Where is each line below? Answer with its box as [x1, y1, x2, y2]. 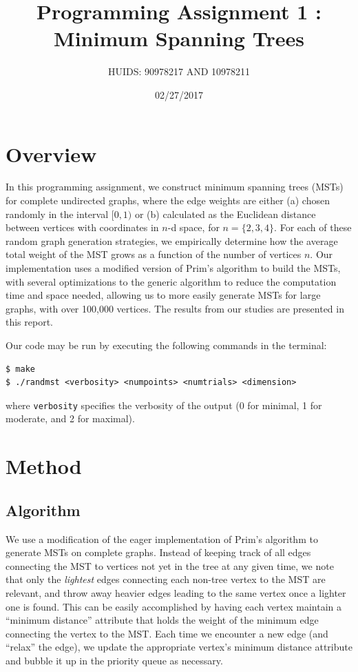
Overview [6, 139, 97, 168]
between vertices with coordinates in [6, 220, 159, 235]
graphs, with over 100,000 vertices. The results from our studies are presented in [6, 301, 344, 315]
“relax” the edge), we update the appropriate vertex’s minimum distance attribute [6, 640, 352, 654]
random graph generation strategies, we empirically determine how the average [6, 233, 338, 248]
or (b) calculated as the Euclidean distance [134, 206, 316, 221]
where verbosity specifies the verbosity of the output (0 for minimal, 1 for [6, 397, 322, 412]
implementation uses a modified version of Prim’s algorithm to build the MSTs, [6, 261, 341, 275]
